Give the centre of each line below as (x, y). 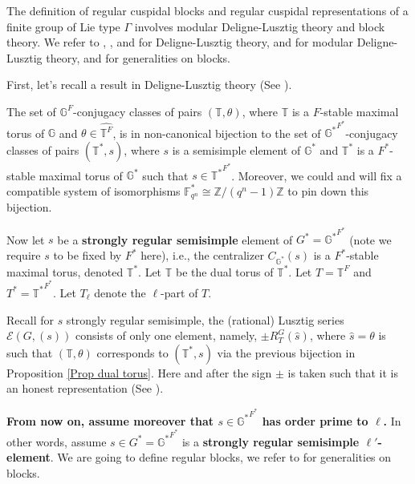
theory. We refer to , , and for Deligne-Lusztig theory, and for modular (180, 42)
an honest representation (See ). (85, 388)
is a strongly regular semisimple (271, 441)
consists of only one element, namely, (167, 335)
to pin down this (328, 190)
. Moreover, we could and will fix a (317, 175)
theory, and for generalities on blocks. (138, 57)
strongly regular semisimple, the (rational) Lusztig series (205, 319)
